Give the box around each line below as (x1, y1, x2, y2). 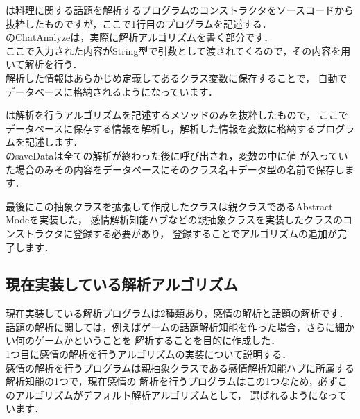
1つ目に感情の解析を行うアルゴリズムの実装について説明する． (6, 347, 292, 361)
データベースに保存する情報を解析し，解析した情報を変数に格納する (6, 121, 316, 135)
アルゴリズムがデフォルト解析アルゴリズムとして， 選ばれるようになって (15, 387, 347, 402)
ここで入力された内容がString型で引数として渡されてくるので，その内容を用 (6, 43, 351, 58)
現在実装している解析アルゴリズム (6, 273, 238, 295)
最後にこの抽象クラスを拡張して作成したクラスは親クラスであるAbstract (6, 198, 333, 213)
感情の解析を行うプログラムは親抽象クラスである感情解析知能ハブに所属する (6, 360, 354, 375)
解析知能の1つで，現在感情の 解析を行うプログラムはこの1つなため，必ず (6, 374, 338, 388)
